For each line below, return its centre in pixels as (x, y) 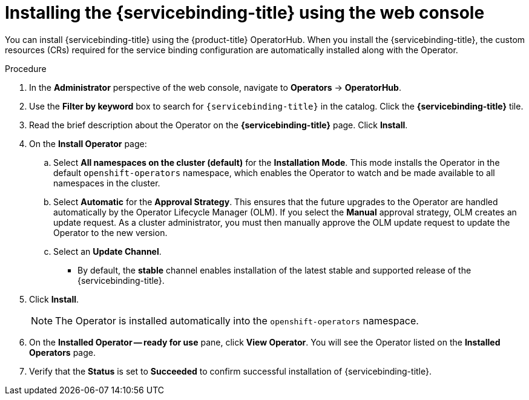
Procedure (26, 68)
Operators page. (63, 352)
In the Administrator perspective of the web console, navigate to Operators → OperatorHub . (215, 87)
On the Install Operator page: (88, 143)
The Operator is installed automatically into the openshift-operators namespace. (237, 320)
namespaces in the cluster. (107, 183)
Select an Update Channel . (107, 251)
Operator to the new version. (110, 232)
